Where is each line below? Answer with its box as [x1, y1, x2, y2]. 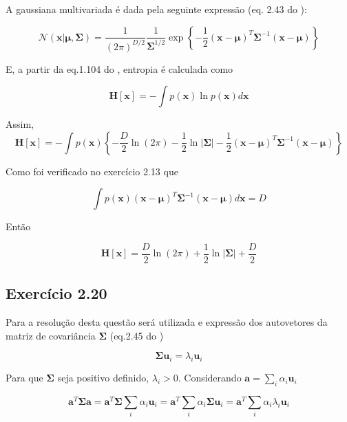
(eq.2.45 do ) [109, 328, 164, 342]
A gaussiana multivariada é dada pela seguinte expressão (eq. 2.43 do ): [6, 2, 307, 16]
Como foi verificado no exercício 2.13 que [6, 164, 178, 178]
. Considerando [178, 370, 242, 385]
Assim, [6, 117, 34, 131]
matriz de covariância [6, 328, 96, 342]
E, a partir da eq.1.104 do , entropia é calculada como [6, 61, 233, 76]
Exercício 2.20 [6, 282, 107, 304]
